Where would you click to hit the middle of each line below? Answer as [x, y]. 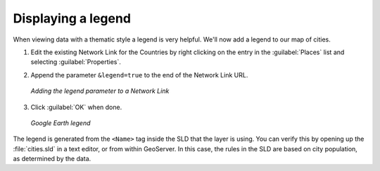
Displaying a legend [72, 18]
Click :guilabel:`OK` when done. [76, 107]
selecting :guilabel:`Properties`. [76, 62]
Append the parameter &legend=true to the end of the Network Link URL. [139, 75]
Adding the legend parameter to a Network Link [100, 91]
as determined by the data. [52, 159]
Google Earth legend [61, 122]
